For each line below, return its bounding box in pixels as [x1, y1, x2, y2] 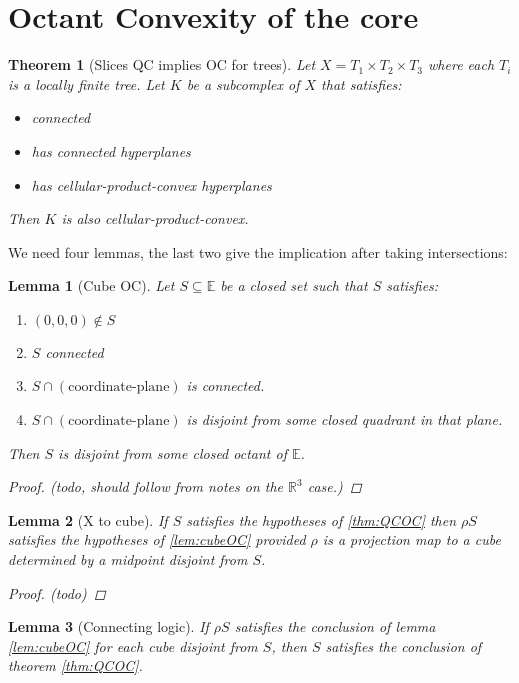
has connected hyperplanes [31, 140, 191, 161]
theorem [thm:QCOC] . [8, 655, 143, 676]
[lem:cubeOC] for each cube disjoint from [8, 635, 258, 656]
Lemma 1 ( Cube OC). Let [8, 275, 175, 296]
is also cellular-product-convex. [61, 208, 249, 229]
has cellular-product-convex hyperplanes [31, 174, 272, 195]
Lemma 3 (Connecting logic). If [8, 616, 209, 637]
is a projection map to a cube [322, 529, 501, 550]
